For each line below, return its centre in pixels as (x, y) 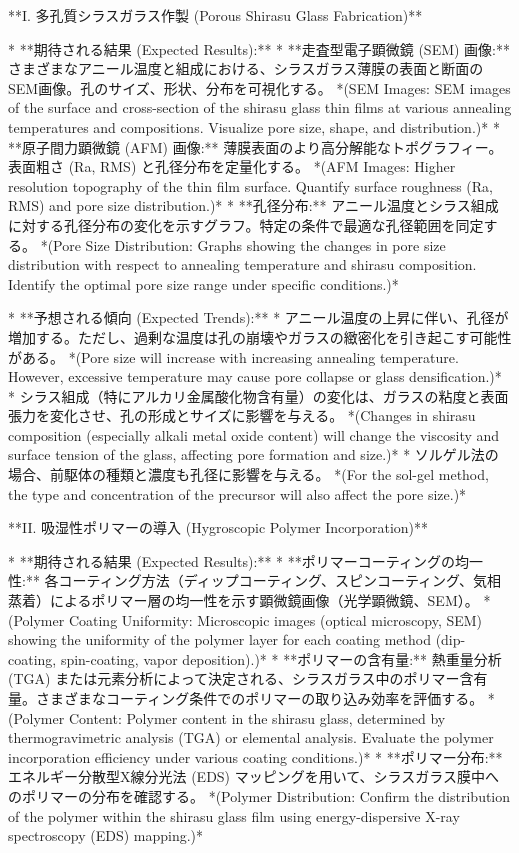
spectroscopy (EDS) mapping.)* (106, 835)
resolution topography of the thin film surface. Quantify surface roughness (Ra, (250, 185)
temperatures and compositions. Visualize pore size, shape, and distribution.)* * (254, 126)
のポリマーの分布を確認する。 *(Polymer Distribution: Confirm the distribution (259, 795)
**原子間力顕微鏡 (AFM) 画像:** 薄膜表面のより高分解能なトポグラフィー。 (255, 146)
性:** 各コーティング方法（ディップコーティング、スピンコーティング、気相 (255, 580)
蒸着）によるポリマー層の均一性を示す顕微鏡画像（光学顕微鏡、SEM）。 (243, 600)
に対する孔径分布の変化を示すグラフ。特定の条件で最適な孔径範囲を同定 (246, 224)
